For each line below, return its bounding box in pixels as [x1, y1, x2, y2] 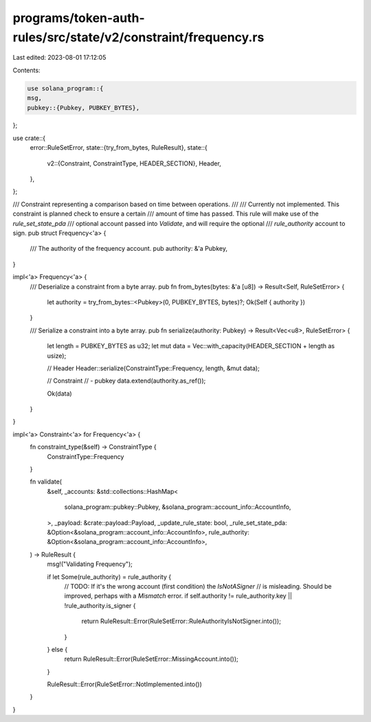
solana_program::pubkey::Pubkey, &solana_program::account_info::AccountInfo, [64, 503, 291, 511]
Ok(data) [47, 389, 72, 398]
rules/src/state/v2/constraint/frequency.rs [12, 30, 265, 45]
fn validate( [30, 477, 62, 486]
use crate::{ [12, 134, 46, 142]
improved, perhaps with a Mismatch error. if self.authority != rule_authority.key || [64, 591, 292, 600]
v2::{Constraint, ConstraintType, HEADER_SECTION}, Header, [47, 159, 221, 168]
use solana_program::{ [27, 84, 104, 92]
